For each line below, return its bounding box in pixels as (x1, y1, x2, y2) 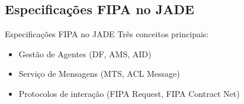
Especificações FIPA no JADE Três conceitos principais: (5, 28, 209, 40)
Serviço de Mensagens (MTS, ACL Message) (18, 67, 180, 80)
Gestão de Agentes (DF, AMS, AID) (18, 47, 152, 60)
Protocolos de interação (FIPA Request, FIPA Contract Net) (18, 87, 240, 99)
